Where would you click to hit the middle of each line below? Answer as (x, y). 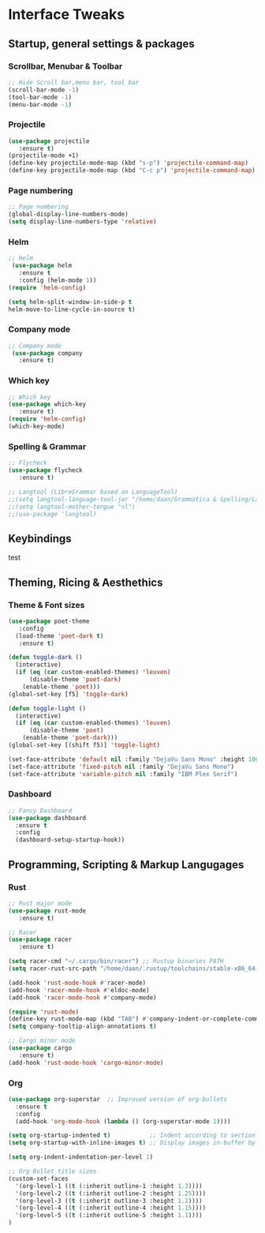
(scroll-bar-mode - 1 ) (44, 90)
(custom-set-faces (38, 1179)
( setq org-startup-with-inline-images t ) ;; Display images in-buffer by (132, 1143)
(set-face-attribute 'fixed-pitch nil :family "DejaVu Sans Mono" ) (121, 766)
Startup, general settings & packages (101, 44)
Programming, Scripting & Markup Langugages (126, 865)
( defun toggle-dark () (45, 658)
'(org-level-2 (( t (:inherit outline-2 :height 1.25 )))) (111, 1194)
